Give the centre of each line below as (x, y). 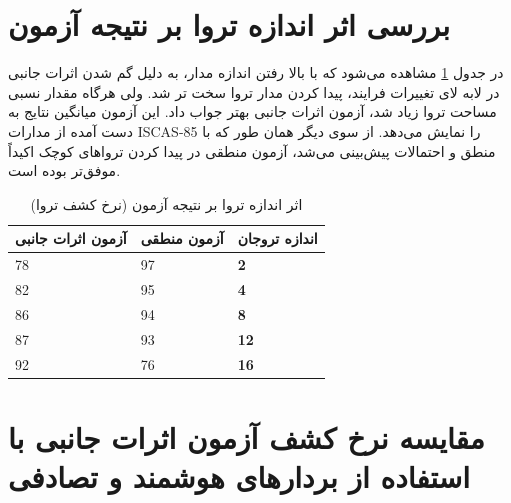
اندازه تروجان (277, 238)
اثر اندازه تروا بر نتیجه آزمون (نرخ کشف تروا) (166, 203)
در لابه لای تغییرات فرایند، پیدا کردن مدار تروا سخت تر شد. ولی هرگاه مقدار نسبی (254, 91)
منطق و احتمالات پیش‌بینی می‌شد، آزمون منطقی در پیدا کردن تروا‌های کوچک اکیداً (252, 150)
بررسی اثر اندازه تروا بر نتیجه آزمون (229, 24)
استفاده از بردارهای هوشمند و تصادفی (239, 475)
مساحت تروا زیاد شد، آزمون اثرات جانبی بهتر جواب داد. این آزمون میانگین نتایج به (252, 111)
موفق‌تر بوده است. (64, 170)
